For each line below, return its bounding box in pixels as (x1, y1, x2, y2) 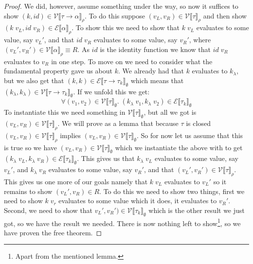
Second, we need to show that (4, 205, 93, 215)
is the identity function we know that (100, 44, 211, 54)
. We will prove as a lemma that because (57, 118, 179, 128)
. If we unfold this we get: (73, 86, 150, 96)
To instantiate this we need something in (4, 107, 126, 117)
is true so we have (4, 142, 57, 152)
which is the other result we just (148, 205, 245, 215)
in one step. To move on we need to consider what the (51, 56, 213, 66)
